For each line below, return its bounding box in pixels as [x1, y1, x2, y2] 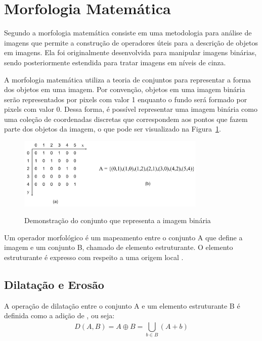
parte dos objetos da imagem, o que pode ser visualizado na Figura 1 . [4, 123, 221, 134]
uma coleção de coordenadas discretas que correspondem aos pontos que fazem [4, 113, 248, 124]
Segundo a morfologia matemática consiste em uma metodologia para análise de [4, 27, 252, 38]
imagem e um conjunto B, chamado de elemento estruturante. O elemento [4, 242, 233, 252]
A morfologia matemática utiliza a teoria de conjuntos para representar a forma [4, 74, 251, 84]
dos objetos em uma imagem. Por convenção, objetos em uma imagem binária [4, 84, 245, 95]
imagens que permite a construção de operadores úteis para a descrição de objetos [4, 37, 258, 48]
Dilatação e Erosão [4, 276, 104, 292]
